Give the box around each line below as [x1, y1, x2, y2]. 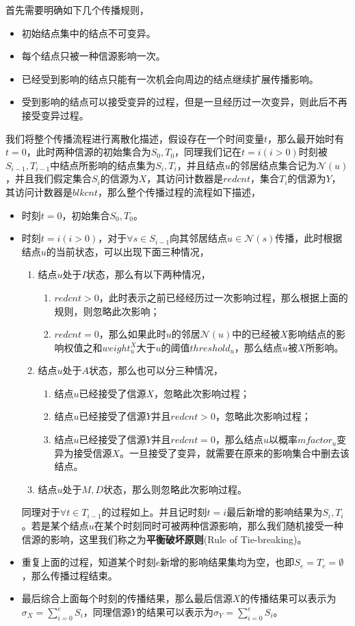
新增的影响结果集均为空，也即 [160, 555, 295, 569]
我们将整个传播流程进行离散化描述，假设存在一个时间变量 [5, 131, 264, 145]
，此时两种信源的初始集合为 [26, 145, 151, 159]
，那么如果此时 [98, 327, 166, 341]
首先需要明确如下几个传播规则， [5, 3, 149, 16]
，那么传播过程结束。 [21, 568, 118, 582]
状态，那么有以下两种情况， [86, 267, 211, 281]
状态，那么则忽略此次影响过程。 [103, 481, 248, 496]
